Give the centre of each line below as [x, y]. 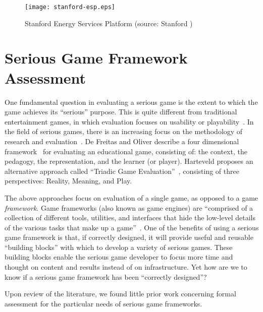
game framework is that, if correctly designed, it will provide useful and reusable [129, 237]
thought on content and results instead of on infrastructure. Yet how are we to [126, 267]
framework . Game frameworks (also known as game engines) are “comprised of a [129, 207]
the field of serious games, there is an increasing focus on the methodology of [124, 131]
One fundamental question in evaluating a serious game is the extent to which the [131, 102]
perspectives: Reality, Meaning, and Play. [68, 181]
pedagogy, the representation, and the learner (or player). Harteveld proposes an [129, 161]
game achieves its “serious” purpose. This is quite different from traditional [121, 112]
